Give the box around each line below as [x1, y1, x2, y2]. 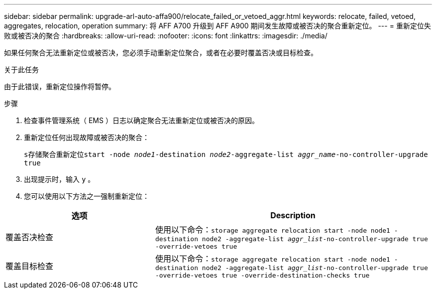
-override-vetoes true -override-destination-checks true [155, 272, 370, 279]
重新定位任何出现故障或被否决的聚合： [24, 133, 149, 142]
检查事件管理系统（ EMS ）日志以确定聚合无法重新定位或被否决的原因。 [24, 116, 259, 125]
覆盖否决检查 [5, 232, 54, 242]
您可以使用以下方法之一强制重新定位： [24, 192, 149, 200]
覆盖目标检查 [5, 261, 54, 271]
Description [270, 210, 316, 220]
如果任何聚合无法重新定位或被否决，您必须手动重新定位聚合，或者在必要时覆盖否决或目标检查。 [4, 48, 318, 57]
